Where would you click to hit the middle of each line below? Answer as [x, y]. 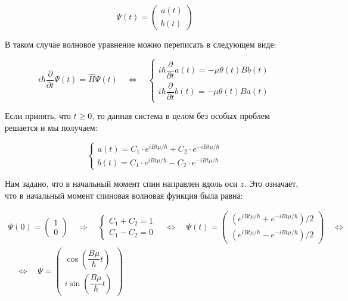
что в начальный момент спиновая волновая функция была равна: [124, 195]
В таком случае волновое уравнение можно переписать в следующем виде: [141, 44]
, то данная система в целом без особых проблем [181, 116]
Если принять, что [38, 116]
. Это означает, [271, 184]
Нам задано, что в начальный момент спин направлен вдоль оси [121, 184]
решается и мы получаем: [51, 127]
